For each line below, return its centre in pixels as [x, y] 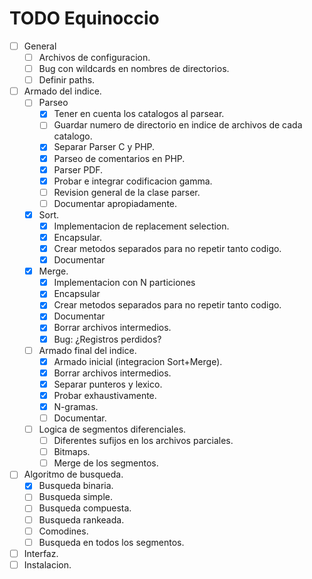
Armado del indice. [62, 91]
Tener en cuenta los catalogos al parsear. [139, 114]
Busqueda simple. [75, 497]
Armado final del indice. [87, 350]
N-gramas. [76, 406]
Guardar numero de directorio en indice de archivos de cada [178, 125]
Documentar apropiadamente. [115, 203]
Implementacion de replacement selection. [141, 226]
